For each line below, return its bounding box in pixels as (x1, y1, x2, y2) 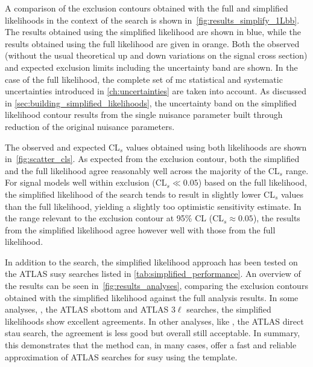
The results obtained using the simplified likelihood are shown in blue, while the (5, 25, 301, 38)
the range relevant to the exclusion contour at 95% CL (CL (5, 212, 224, 224)
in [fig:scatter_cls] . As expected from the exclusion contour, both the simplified (5, 152, 300, 165)
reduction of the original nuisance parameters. (5, 120, 175, 132)
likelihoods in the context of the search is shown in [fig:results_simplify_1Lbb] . (5, 13, 300, 26)
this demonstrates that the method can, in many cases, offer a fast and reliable (5, 339, 297, 351)
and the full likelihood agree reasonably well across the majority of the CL (5, 164, 280, 177)
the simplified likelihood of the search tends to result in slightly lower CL (5, 187, 275, 200)
